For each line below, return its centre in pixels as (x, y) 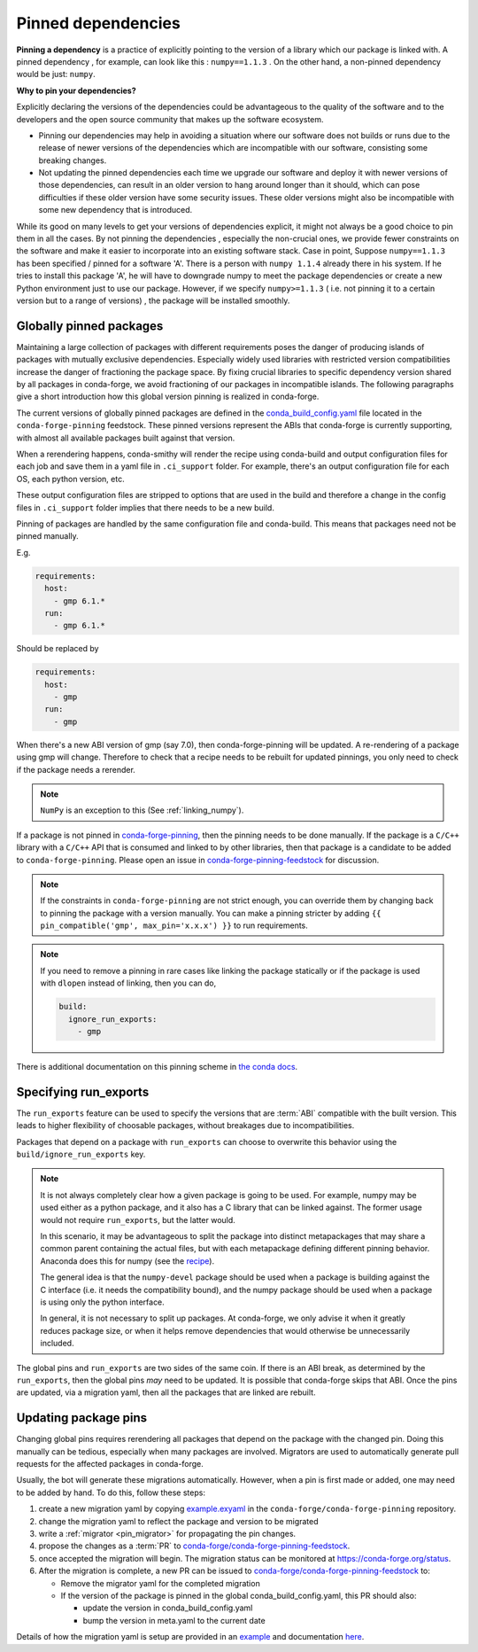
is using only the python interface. (103, 1302)
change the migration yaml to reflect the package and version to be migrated (178, 1521)
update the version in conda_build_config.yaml (168, 1608)
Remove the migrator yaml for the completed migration (160, 1583)
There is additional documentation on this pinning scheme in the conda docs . (157, 1067)
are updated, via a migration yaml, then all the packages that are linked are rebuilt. (166, 1392)
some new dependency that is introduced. (116, 210)
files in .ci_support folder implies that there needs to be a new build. (145, 507)
